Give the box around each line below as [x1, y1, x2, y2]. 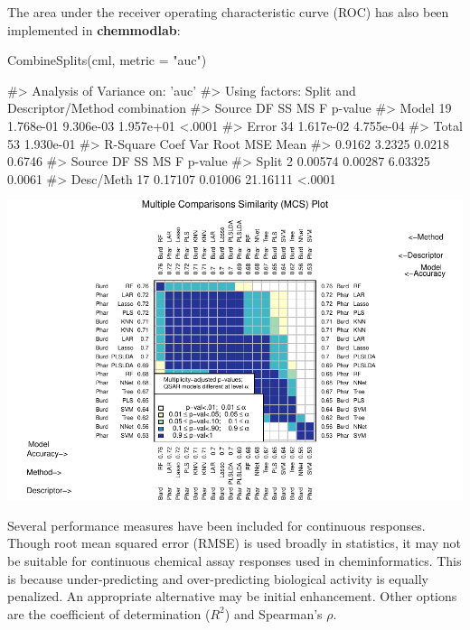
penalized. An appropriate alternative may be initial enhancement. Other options [7, 587, 457, 606]
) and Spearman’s [224, 604, 323, 623]
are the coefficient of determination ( [7, 604, 211, 623]
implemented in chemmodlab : [7, 20, 181, 39]
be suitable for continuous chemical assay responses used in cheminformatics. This [7, 551, 462, 570]
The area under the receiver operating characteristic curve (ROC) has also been [7, 3, 449, 21]
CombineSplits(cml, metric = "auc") [7, 51, 207, 69]
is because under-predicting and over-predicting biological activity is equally [7, 569, 428, 588]
